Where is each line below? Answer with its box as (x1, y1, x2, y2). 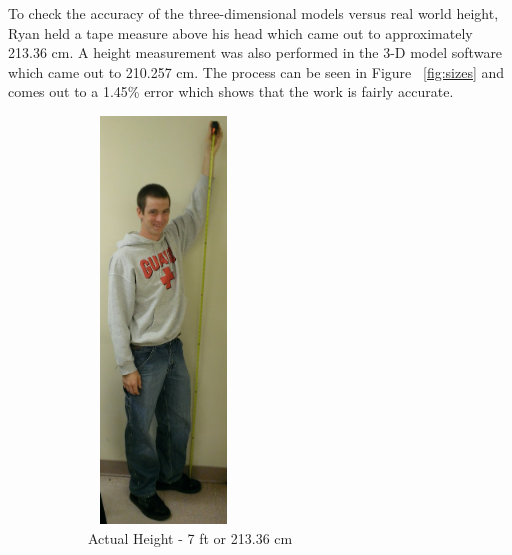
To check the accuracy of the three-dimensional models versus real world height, (8, 3, 499, 23)
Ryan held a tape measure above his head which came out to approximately (8, 22, 473, 43)
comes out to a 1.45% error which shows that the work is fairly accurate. (8, 81, 454, 102)
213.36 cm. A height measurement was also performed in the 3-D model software (8, 42, 503, 63)
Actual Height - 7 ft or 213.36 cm (88, 527, 293, 548)
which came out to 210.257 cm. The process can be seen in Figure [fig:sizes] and (8, 61, 505, 82)
